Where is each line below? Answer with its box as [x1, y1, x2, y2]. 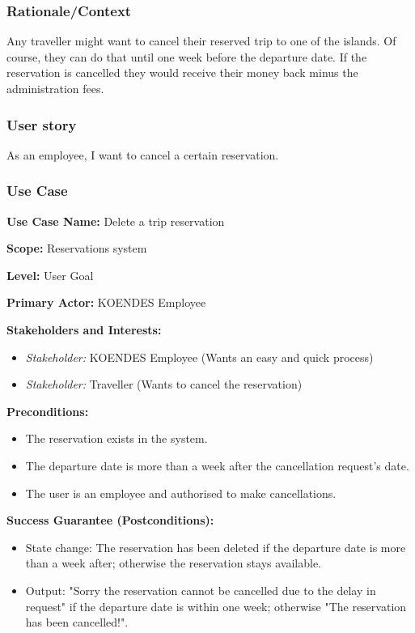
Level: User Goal [6, 266, 94, 283]
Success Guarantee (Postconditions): [6, 512, 214, 529]
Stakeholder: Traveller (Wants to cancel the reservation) [25, 376, 303, 393]
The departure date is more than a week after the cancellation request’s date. [25, 457, 409, 474]
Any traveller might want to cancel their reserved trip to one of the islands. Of [6, 32, 396, 49]
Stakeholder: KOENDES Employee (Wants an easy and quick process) [25, 348, 374, 365]
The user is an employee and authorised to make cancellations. [25, 484, 337, 501]
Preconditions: [6, 402, 89, 419]
